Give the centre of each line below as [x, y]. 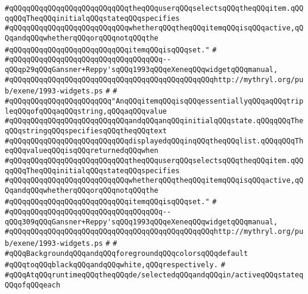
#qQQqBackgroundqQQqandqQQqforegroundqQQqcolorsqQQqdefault [127, 253]
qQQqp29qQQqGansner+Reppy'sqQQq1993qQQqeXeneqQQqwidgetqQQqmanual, [141, 69]
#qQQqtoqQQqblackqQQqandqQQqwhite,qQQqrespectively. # [115, 265]
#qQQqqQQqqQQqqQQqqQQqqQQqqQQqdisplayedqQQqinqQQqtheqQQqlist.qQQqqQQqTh [154, 141]
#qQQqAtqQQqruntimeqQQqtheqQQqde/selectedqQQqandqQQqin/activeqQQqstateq [154, 275]
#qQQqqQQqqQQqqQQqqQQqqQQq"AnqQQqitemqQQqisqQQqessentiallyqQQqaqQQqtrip [154, 101]
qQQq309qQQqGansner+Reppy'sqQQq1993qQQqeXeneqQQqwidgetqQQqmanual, [141, 222]
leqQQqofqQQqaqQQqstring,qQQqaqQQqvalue [86, 111]
